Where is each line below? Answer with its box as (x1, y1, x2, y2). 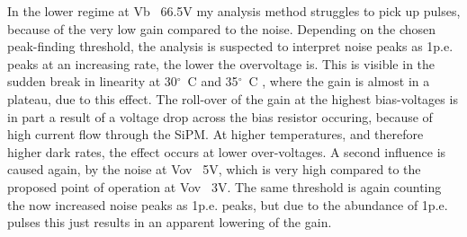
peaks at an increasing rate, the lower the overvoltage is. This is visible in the (7, 54, 436, 73)
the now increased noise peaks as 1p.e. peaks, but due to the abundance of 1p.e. (7, 195, 448, 214)
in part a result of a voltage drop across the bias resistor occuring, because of (7, 107, 433, 126)
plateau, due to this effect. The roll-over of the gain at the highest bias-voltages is (7, 89, 458, 108)
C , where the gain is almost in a (248, 72, 430, 91)
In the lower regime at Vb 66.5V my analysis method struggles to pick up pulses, (7, 2, 461, 20)
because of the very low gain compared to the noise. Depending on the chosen (7, 19, 436, 38)
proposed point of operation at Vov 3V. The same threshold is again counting (7, 177, 442, 196)
